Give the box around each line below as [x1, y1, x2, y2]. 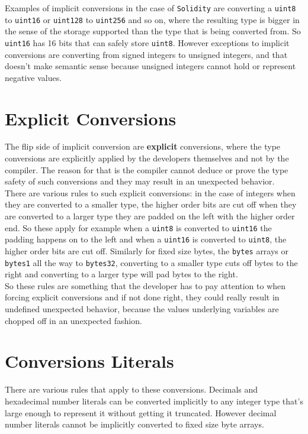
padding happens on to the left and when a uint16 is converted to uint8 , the [5, 233, 287, 245]
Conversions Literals [5, 349, 174, 373]
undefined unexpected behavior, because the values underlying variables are [5, 303, 279, 315]
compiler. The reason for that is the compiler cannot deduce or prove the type [5, 163, 288, 176]
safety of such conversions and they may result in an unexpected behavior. [5, 175, 275, 187]
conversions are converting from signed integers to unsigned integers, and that [5, 48, 288, 60]
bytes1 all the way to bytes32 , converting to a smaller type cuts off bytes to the [5, 256, 298, 268]
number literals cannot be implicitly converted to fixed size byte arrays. [5, 418, 264, 430]
